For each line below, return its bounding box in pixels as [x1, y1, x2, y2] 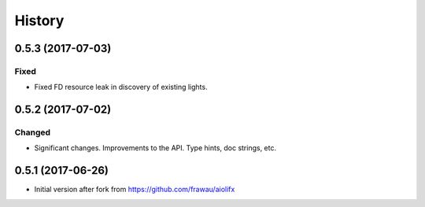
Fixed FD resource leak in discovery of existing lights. [34, 83, 208, 92]
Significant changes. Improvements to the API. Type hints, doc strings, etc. [34, 143, 277, 153]
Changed [14, 127, 51, 138]
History [14, 12, 65, 29]
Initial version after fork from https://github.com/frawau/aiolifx [34, 185, 235, 194]
